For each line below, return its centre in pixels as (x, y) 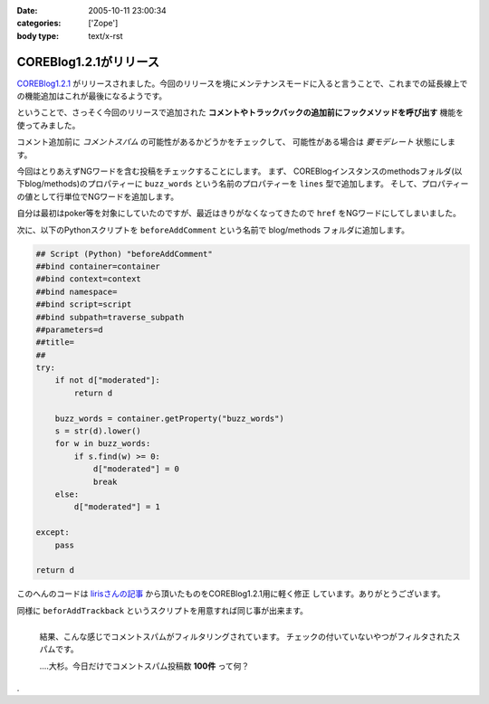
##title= (55, 342)
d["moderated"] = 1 (117, 507)
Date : (27, 10)
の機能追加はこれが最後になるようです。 (92, 96)
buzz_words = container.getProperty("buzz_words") (169, 418)
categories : (39, 24)
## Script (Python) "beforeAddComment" (124, 254)
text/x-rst (105, 35)
